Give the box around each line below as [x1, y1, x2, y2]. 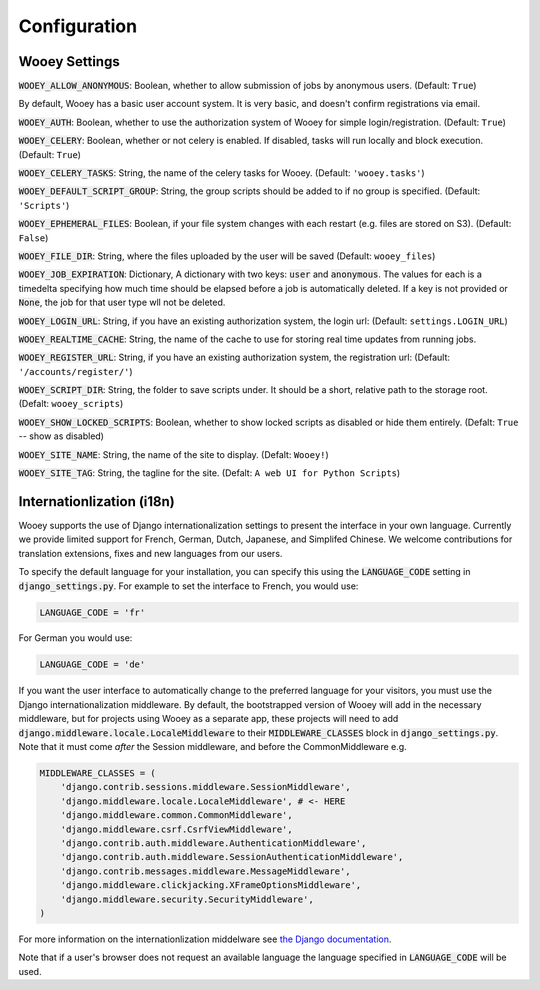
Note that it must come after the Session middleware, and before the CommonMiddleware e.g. [18, 741, 407, 753]
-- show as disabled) [18, 430, 105, 442]
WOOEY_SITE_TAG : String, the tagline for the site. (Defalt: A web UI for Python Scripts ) [18, 467, 401, 479]
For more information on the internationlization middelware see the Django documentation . [18, 933, 392, 945]
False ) [18, 231, 49, 244]
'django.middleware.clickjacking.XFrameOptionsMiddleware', [60, 880, 362, 891]
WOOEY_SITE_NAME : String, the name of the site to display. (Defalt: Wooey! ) [18, 448, 329, 460]
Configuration [18, 15, 138, 37]
